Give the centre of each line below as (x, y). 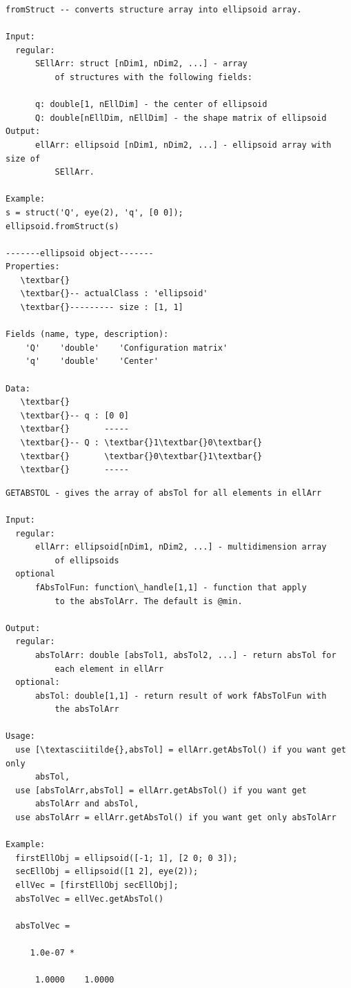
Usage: (20, 736)
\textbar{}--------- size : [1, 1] (102, 308)
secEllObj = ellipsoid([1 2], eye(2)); (107, 872)
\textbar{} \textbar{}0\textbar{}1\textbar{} (141, 456)
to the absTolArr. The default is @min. (149, 601)
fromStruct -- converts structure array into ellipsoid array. (154, 10)
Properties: (33, 267)
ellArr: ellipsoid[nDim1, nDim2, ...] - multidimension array (181, 547)
